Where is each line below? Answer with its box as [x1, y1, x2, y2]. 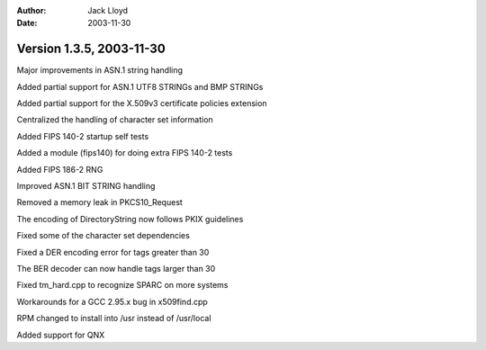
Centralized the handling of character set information [16, 114, 213, 125]
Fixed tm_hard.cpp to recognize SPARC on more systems [16, 280, 229, 291]
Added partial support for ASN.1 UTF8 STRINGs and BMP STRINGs [16, 81, 264, 92]
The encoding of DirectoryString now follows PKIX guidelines [16, 213, 244, 224]
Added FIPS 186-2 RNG [16, 164, 103, 175]
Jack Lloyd [87, 5, 129, 15]
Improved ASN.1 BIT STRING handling [16, 181, 156, 192]
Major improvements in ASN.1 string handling [16, 65, 184, 76]
